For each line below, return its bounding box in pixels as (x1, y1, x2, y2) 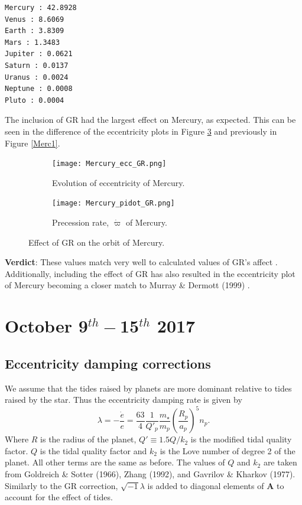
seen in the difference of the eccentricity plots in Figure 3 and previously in (5, 125, 277, 137)
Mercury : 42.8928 (5, 4, 77, 12)
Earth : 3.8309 (5, 27, 64, 35)
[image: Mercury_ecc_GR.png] (52, 159, 167, 168)
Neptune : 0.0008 (5, 84, 73, 93)
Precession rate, (52, 216, 109, 229)
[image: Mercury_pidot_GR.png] (52, 199, 175, 208)
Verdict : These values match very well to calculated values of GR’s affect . (5, 256, 278, 268)
